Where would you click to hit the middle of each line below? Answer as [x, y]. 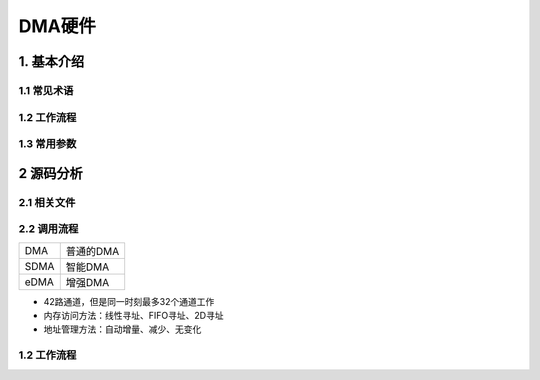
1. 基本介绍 [51, 61]
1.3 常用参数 [47, 144]
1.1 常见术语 [46, 90]
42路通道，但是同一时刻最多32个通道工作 [129, 301]
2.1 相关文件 [47, 202]
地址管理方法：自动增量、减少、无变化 [122, 329]
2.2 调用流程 [48, 229]
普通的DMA [92, 251]
